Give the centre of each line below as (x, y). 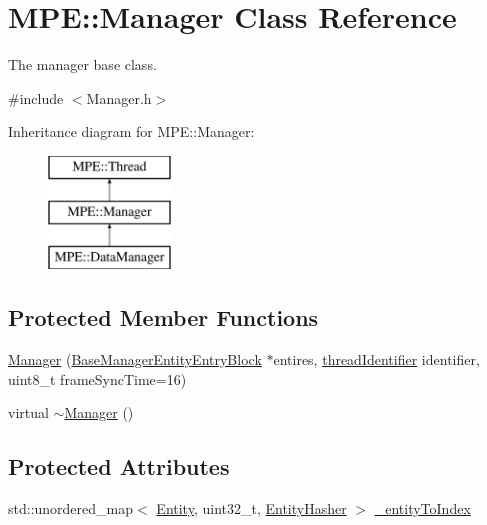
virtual (28, 412)
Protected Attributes (119, 466)
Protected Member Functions (163, 317)
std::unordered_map (71, 508)
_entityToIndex (422, 508)
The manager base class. (82, 64)
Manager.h (119, 97)
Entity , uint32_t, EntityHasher (251, 508)
